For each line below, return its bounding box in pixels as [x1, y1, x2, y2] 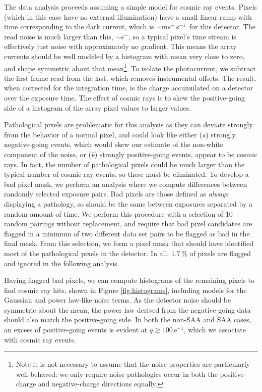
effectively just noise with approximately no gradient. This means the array [4, 41, 237, 52]
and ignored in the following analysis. [4, 258, 119, 268]
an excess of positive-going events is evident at [4, 324, 148, 335]
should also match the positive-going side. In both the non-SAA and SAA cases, [4, 314, 251, 325]
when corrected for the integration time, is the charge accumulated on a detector [4, 82, 253, 93]
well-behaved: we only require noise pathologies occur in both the [16, 368, 218, 379]
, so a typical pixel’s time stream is [128, 31, 236, 41]
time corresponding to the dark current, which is [4, 21, 154, 32]
